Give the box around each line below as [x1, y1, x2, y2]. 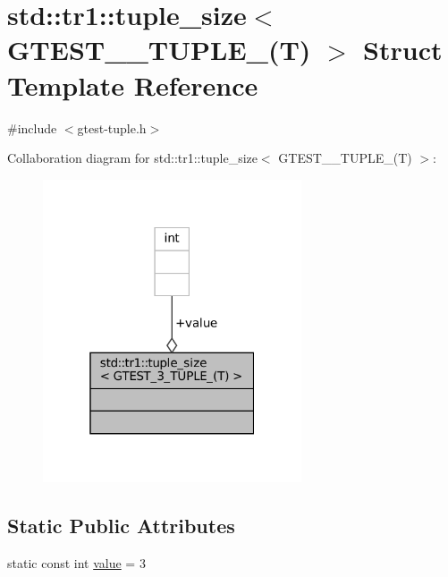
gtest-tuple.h [77, 118, 147, 137]
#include [7, 118, 57, 137]
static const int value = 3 [7, 553, 146, 572]
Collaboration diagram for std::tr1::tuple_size [7, 148, 258, 167]
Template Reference [7, 66, 258, 103]
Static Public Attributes [7, 512, 235, 539]
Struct [363, 31, 443, 68]
